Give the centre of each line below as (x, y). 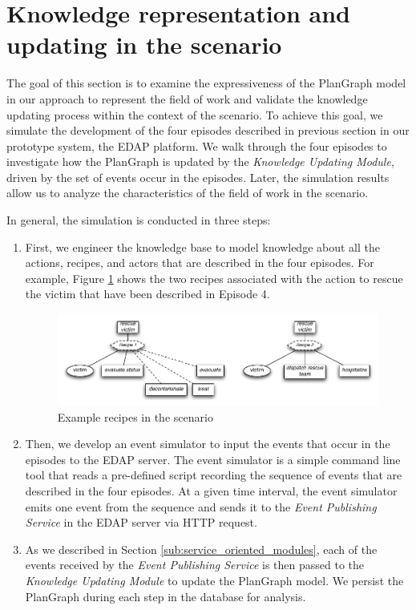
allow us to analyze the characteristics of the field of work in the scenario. (188, 193)
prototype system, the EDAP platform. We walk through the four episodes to (197, 145)
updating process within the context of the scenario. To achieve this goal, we (195, 114)
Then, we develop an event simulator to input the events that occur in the (208, 444)
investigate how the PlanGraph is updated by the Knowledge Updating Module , (200, 162)
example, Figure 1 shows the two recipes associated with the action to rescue (214, 278)
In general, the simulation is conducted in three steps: (139, 220)
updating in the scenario (144, 44)
